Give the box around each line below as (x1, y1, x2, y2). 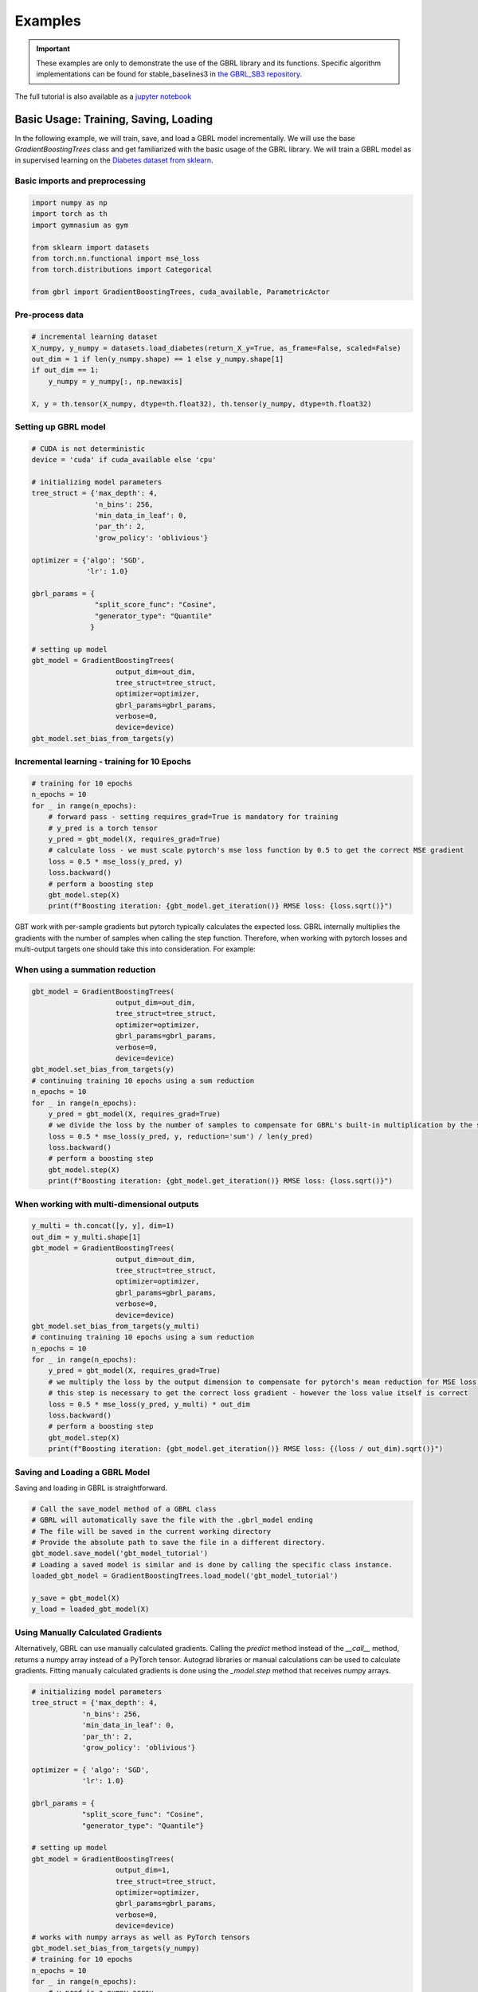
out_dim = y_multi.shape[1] (31, 1232, 141, 1241)
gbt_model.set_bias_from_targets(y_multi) (31, 1321, 200, 1331)
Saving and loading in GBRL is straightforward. (14, 1483, 167, 1492)
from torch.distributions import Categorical (31, 265, 213, 274)
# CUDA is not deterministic (31, 444, 146, 453)
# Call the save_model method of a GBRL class (31, 1504, 217, 1513)
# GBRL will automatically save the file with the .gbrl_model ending (31, 1516, 314, 1525)
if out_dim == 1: (31, 366, 100, 374)
